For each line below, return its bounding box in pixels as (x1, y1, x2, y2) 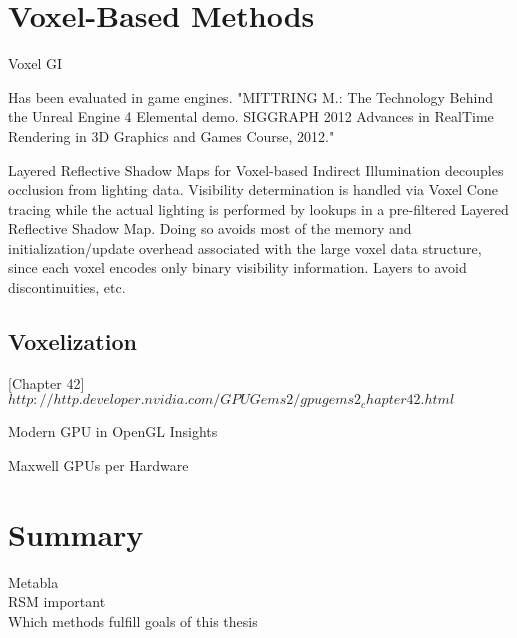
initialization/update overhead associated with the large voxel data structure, (8, 237, 482, 258)
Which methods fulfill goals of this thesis (8, 610, 258, 631)
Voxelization (8, 326, 137, 357)
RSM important (8, 591, 106, 612)
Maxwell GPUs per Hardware (8, 455, 189, 476)
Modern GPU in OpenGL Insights (8, 421, 218, 442)
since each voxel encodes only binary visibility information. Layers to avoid (8, 257, 467, 278)
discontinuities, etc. (8, 277, 126, 298)
